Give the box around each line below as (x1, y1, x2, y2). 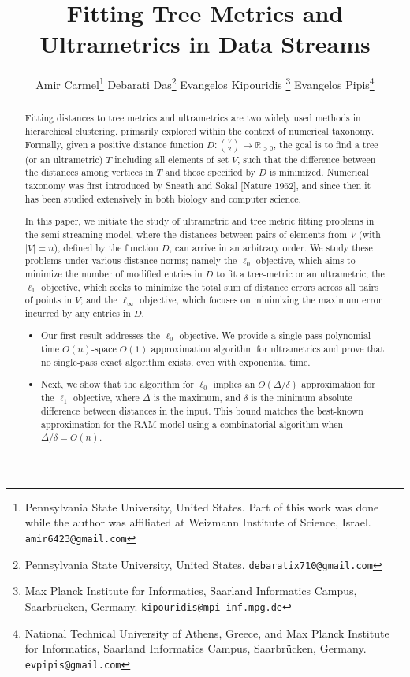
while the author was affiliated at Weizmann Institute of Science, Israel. (24, 514, 371, 530)
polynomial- (325, 329, 375, 342)
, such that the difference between (237, 152, 376, 166)
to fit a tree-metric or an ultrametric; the (216, 266, 385, 280)
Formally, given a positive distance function (24, 137, 204, 151)
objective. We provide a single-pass (179, 329, 322, 342)
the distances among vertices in (24, 166, 154, 179)
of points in (24, 293, 73, 307)
